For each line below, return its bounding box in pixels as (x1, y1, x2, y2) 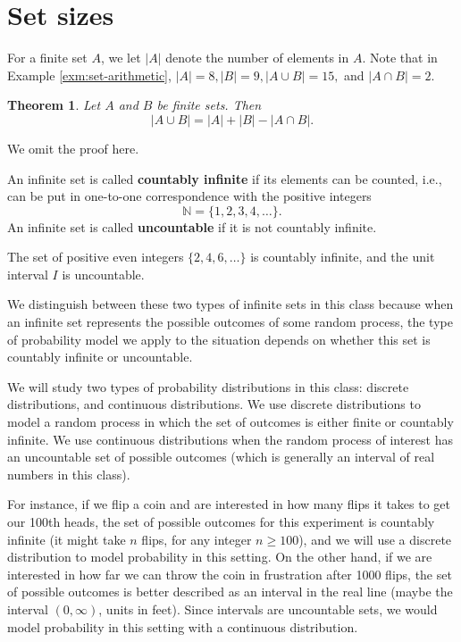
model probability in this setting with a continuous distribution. (7, 617, 358, 636)
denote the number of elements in (165, 48, 349, 67)
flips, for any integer (141, 529, 252, 548)
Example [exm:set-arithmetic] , (7, 65, 172, 84)
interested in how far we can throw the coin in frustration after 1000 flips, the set (7, 564, 452, 583)
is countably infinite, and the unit (250, 247, 435, 266)
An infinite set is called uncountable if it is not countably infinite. (7, 217, 377, 236)
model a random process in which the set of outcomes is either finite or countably (7, 413, 454, 431)
